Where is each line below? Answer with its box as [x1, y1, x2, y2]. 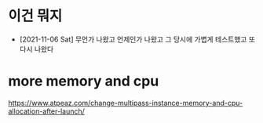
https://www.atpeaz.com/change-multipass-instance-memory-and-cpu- [8, 98, 243, 107]
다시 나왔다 [19, 44, 54, 53]
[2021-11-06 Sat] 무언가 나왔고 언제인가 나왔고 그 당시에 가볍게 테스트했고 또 [19, 34, 256, 44]
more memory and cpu [8, 72, 159, 90]
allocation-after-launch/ [8, 107, 85, 116]
